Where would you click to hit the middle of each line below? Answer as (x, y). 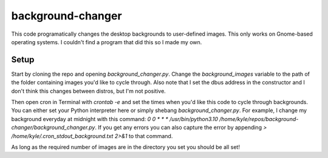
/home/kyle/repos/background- (259, 119)
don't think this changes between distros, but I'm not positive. (89, 91)
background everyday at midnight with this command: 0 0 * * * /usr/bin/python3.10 (115, 119)
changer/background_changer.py (53, 128)
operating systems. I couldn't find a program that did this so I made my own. (107, 42)
